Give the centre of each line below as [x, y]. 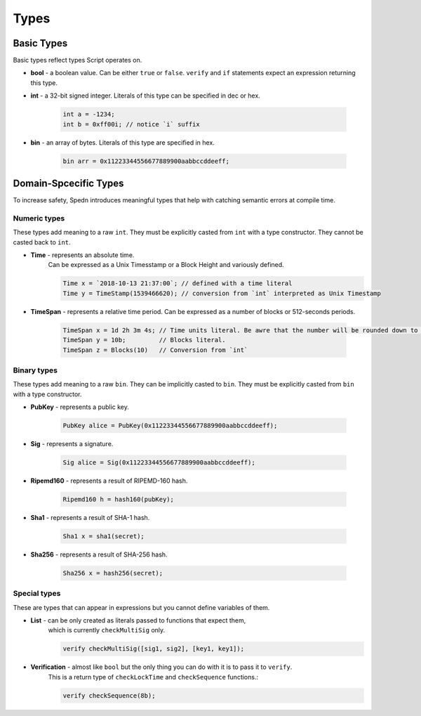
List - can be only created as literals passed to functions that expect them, [138, 620]
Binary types [35, 370]
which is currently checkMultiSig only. [107, 630]
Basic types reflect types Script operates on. [78, 60]
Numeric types [39, 218]
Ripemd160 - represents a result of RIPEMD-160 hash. [109, 481]
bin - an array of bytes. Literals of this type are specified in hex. [123, 142]
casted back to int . [42, 242]
